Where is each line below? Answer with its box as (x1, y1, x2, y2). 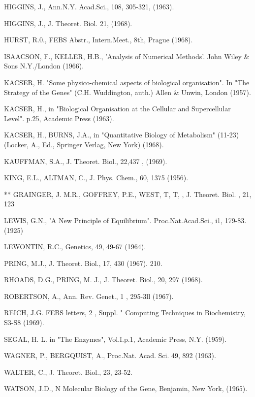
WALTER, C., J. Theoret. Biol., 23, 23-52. (4, 366, 132, 377)
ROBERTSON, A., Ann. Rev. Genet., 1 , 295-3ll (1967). (4, 291, 174, 301)
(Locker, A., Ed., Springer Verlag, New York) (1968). (4, 139, 164, 149)
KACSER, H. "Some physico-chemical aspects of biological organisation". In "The (4, 77, 250, 87)
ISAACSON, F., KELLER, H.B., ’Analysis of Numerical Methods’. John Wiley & (4, 51, 250, 61)
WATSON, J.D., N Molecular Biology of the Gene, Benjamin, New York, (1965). (4, 383, 248, 394)
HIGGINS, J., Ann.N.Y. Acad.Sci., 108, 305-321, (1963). (4, 1, 174, 11)
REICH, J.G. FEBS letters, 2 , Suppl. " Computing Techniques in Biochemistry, (4, 307, 246, 318)
